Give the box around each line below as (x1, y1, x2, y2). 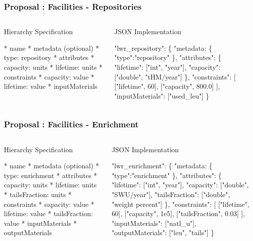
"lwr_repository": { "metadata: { (114, 42, 213, 53)
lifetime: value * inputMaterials (4, 81, 97, 91)
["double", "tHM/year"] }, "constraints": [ (114, 71, 236, 81)
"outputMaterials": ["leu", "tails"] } (112, 227, 214, 238)
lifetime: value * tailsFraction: (4, 208, 93, 219)
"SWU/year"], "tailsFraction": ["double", (112, 189, 230, 199)
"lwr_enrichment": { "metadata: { (112, 161, 213, 171)
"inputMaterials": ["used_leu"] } (114, 90, 210, 100)
